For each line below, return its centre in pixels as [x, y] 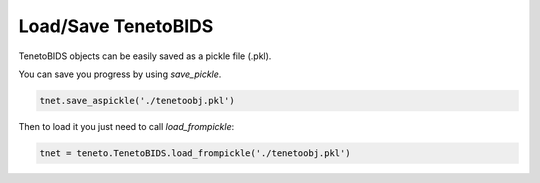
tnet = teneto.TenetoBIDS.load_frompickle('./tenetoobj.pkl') [195, 153]
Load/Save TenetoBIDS [116, 26]
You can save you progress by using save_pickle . [120, 74]
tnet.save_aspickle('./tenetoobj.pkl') [137, 100]
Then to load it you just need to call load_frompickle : [126, 126]
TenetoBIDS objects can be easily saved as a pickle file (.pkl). [145, 56]
